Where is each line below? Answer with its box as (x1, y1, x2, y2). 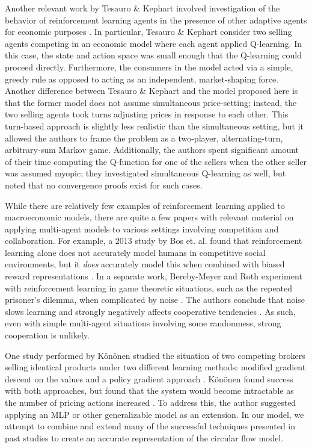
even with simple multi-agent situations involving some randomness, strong (5, 317, 281, 329)
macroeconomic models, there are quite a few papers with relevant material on (5, 211, 294, 223)
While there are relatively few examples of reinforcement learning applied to (5, 199, 285, 211)
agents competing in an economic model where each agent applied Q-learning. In (5, 37, 302, 49)
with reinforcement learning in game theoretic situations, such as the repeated (5, 281, 293, 294)
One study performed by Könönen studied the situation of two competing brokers (5, 349, 305, 361)
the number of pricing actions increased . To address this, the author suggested (5, 396, 296, 408)
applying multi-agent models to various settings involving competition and (5, 222, 279, 235)
